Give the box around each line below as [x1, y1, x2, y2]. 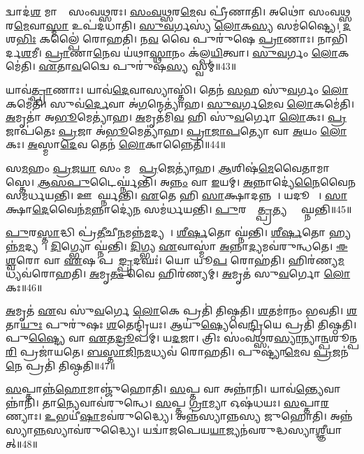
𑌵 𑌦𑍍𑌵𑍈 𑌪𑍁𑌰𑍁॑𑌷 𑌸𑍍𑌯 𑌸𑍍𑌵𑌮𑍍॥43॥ [71, 59, 237, 73]
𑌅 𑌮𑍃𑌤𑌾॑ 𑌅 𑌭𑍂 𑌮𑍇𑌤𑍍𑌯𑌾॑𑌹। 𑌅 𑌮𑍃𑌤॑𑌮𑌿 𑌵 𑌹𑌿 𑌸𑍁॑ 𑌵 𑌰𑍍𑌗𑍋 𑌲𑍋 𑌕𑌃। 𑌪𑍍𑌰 [6, 110, 347, 124]
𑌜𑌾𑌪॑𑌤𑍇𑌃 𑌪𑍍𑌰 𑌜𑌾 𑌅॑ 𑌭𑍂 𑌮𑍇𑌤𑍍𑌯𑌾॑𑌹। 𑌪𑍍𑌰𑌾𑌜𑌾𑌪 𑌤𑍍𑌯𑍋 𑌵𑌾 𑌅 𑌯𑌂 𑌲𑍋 [6, 123, 347, 138]
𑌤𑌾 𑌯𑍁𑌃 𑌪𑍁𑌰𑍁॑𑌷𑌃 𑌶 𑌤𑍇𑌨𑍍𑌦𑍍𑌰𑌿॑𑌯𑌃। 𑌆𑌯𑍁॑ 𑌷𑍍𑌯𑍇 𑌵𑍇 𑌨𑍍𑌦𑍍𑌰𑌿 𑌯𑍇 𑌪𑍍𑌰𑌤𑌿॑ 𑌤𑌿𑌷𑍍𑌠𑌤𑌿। [6, 316, 357, 331]
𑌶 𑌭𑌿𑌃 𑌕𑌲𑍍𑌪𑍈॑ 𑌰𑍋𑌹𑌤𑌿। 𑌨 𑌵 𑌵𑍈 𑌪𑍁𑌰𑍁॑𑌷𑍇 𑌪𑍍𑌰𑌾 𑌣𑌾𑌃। [6, 31, 314, 46]
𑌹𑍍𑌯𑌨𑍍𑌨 [328, 225, 351, 240]
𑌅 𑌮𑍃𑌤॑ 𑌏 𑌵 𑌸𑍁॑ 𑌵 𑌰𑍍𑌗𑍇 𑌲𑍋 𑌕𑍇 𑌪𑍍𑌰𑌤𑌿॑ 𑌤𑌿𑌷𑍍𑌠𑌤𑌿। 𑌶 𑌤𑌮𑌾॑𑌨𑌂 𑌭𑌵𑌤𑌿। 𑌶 [6, 303, 358, 318]
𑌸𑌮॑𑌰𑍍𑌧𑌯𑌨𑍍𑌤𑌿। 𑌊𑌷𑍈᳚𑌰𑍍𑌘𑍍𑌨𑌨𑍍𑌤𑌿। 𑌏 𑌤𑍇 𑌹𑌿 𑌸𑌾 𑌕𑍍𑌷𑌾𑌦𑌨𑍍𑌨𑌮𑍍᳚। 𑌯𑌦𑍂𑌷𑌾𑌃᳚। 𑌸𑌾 [6, 188, 347, 203]
